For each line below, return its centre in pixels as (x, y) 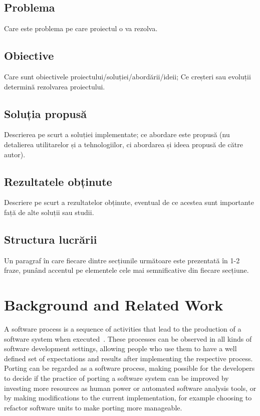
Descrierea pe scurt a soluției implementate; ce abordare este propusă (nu (117, 134)
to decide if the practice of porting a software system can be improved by (116, 378)
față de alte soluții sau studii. (49, 212)
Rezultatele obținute (58, 181)
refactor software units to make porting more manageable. (93, 407)
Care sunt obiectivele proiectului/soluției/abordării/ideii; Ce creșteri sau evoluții (127, 76)
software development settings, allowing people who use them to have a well (120, 348)
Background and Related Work (114, 305)
